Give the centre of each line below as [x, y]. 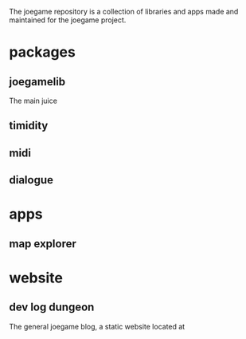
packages [43, 52]
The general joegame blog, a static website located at [97, 326]
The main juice [33, 101]
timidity [29, 126]
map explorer [43, 244]
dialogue [31, 180]
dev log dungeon [52, 307]
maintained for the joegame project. [68, 20]
